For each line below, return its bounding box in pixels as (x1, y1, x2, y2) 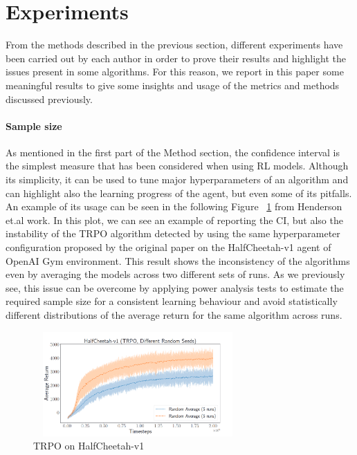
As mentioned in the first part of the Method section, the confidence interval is (6, 145, 340, 159)
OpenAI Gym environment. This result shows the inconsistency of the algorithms (6, 253, 350, 268)
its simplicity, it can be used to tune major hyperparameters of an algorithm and (6, 172, 349, 187)
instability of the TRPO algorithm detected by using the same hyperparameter (6, 226, 340, 241)
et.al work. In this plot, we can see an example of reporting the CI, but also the (6, 212, 343, 227)
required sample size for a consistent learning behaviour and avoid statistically (6, 294, 338, 308)
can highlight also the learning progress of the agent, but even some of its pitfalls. (6, 185, 352, 200)
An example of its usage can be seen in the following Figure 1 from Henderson (6, 199, 342, 214)
